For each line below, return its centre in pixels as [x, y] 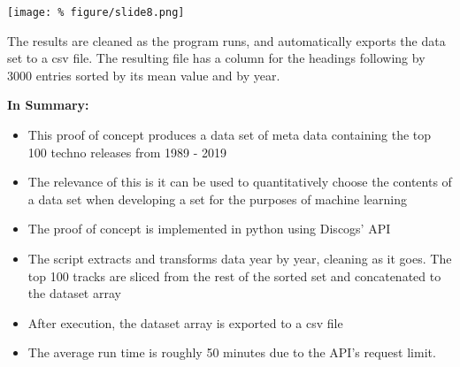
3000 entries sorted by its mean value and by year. [144, 75]
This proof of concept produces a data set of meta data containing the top [230, 135]
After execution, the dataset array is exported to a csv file [185, 322]
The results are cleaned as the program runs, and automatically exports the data [226, 40]
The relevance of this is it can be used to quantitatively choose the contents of [240, 182]
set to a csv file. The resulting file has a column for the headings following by [216, 58]
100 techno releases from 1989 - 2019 [127, 152]
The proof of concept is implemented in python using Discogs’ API [209, 229]
